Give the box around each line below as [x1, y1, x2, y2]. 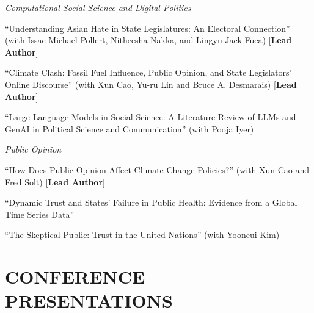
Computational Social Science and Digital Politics [5, 1, 191, 13]
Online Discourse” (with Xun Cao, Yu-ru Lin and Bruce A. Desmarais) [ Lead [5, 77, 297, 90]
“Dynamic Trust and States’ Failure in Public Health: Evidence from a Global [5, 196, 298, 209]
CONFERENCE [5, 264, 145, 289]
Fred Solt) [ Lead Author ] [5, 175, 105, 188]
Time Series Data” [5, 207, 75, 220]
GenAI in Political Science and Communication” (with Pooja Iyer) [5, 122, 254, 135]
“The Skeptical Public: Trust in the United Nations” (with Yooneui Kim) [5, 228, 280, 241]
